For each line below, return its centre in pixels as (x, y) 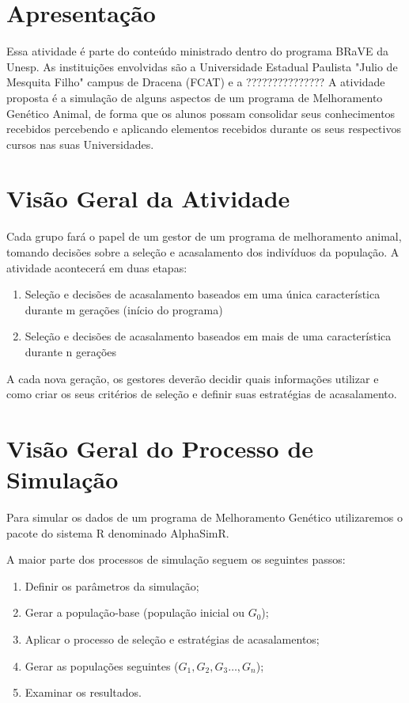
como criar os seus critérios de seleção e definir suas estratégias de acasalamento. (202, 394)
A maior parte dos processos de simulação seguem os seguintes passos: (176, 559)
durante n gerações (71, 351)
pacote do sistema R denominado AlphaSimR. (118, 532)
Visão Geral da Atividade (148, 198)
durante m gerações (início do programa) (124, 309)
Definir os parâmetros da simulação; (112, 585)
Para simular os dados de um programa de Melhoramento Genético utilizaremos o (204, 517)
